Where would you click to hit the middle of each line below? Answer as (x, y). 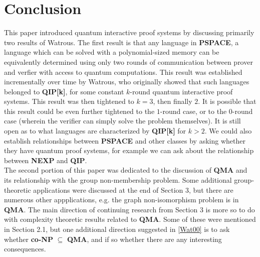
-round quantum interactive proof (181, 91)
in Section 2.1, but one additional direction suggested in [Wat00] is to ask (117, 229)
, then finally (173, 101)
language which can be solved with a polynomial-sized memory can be (112, 52)
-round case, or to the (193, 111)
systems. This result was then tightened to (69, 101)
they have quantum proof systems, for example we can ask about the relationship (129, 150)
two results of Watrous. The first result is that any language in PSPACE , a (121, 42)
